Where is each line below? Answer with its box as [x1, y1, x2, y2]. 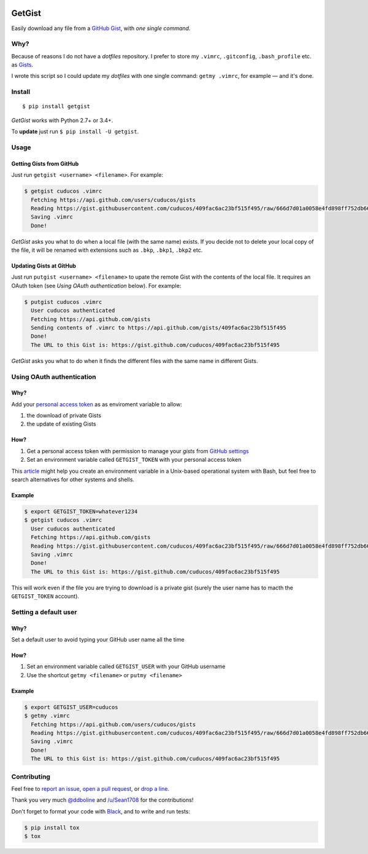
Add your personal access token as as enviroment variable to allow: [11, 400, 182, 408]
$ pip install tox [24, 824, 80, 831]
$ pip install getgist [22, 103, 91, 110]
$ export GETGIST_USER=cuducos [24, 704, 119, 710]
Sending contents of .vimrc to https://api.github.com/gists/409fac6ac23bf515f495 [31, 324, 286, 331]
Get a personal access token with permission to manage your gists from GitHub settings [26, 447, 249, 454]
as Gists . [11, 61, 34, 69]
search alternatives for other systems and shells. [11, 476, 135, 483]
